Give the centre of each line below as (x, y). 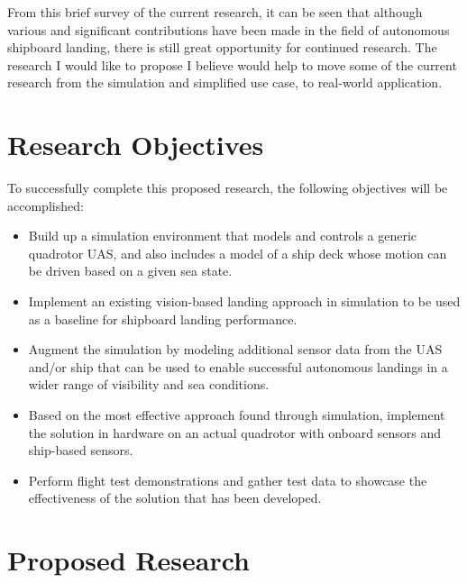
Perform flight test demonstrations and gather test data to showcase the (228, 480)
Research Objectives (136, 145)
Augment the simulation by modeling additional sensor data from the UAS (235, 349)
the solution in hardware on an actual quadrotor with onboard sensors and (234, 432)
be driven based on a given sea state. (130, 271)
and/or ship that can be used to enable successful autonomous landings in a (238, 366)
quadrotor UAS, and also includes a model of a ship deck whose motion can (238, 253)
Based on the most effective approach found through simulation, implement (237, 415)
